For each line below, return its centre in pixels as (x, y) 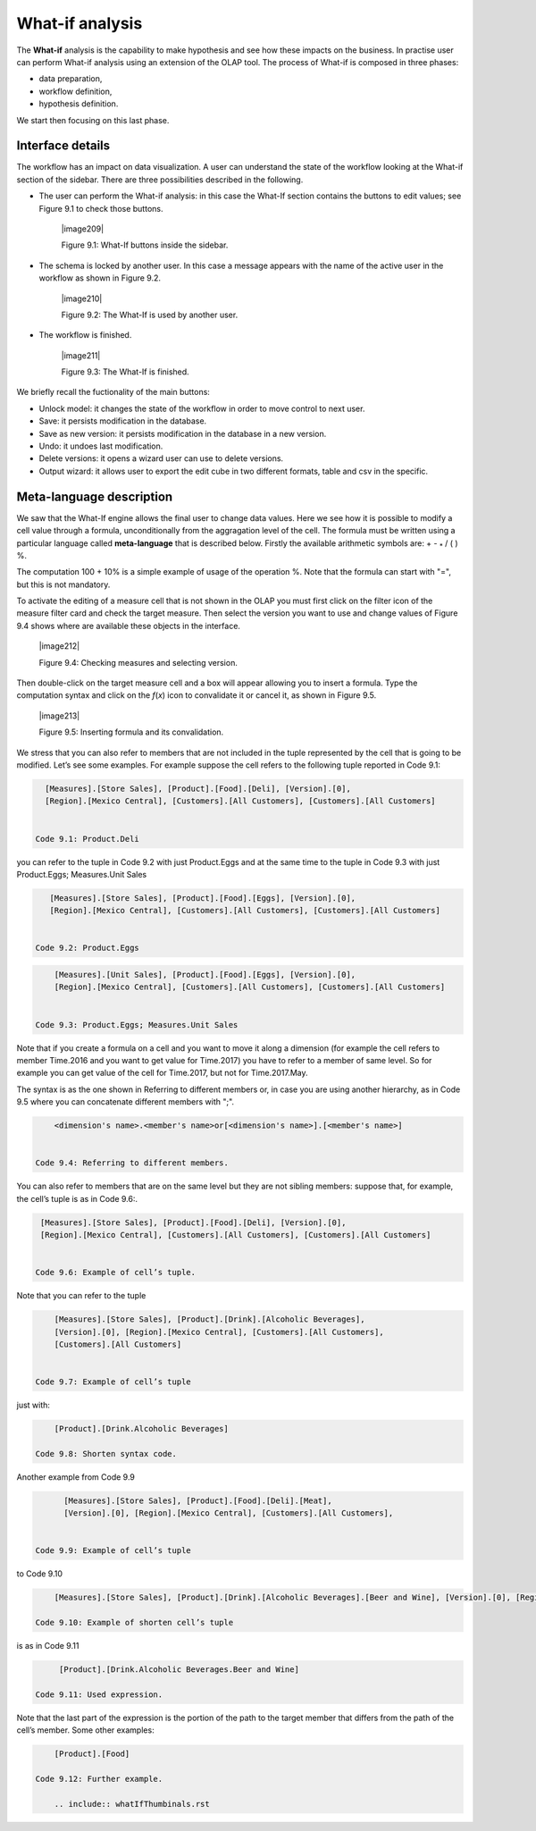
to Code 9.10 (39, 1574)
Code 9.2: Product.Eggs (88, 948)
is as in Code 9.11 (48, 1646)
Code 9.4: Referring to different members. (132, 1163)
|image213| (59, 716)
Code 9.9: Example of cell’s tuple (113, 1551)
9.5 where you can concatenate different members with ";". (126, 1102)
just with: (33, 1405)
